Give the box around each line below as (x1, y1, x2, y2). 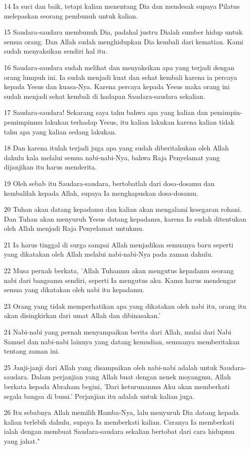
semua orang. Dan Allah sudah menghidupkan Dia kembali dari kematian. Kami (4, 36, 243, 46)
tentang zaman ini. (4, 346, 60, 356)
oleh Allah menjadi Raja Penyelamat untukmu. (4, 223, 144, 233)
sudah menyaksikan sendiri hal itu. (4, 46, 108, 56)
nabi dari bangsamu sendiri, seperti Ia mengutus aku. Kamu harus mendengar (4, 275, 236, 285)
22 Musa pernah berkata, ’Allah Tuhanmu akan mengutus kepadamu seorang (4, 265, 234, 276)
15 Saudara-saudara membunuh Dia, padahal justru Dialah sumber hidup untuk (4, 27, 243, 37)
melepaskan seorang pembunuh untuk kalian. (4, 10, 138, 20)
